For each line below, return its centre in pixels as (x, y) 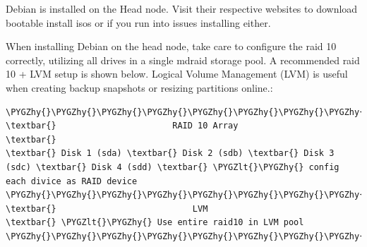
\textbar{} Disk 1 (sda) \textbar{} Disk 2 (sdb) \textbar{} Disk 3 (170, 153)
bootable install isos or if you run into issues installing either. (138, 22)
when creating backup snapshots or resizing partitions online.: (139, 87)
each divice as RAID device (72, 181)
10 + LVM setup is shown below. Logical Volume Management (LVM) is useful (177, 74)
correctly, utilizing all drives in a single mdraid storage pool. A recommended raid (183, 60)
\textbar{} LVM (107, 209)
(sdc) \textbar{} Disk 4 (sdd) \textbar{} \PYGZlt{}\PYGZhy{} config (173, 167)
